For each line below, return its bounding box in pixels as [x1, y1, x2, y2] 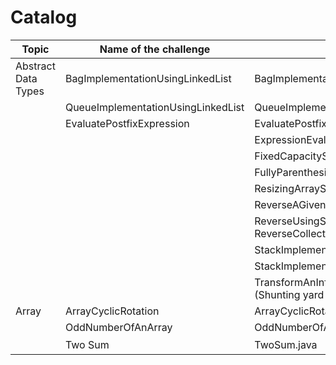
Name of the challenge [99, 42, 211, 56]
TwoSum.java [254, 337, 318, 351]
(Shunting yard [254, 287, 325, 301]
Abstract [15, 59, 56, 73]
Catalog [10, 6, 78, 29]
